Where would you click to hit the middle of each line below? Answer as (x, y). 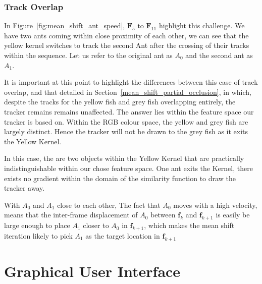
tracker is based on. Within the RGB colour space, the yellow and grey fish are (126, 121)
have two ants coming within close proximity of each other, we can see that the (126, 35)
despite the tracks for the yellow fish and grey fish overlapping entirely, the (120, 102)
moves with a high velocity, (215, 205)
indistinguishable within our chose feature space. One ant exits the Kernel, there (128, 168)
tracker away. (24, 188)
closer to (96, 225)
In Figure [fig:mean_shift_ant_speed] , (65, 25)
